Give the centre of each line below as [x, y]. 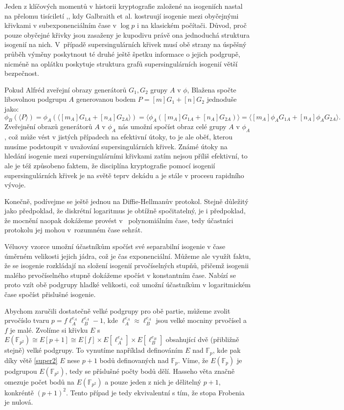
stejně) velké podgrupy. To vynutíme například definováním [94, 350]
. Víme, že [193, 360]
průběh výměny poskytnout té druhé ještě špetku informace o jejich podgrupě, [122, 54]
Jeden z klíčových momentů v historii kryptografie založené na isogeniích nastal [124, 6]
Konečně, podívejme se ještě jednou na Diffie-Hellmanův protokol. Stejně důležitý [126, 201]
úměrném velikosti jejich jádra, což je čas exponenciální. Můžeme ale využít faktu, [128, 256]
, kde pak [227, 350]
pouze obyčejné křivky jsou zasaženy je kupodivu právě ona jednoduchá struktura [127, 34]
